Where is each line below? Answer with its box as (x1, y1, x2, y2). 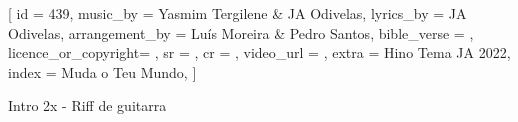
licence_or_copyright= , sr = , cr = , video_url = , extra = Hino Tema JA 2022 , (8, 42, 511, 63)
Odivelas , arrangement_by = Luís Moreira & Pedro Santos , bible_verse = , (8, 22, 474, 43)
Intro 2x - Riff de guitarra (8, 95, 167, 116)
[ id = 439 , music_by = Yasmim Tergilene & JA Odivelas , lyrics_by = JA (8, 3, 467, 23)
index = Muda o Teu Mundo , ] (8, 61, 197, 82)
